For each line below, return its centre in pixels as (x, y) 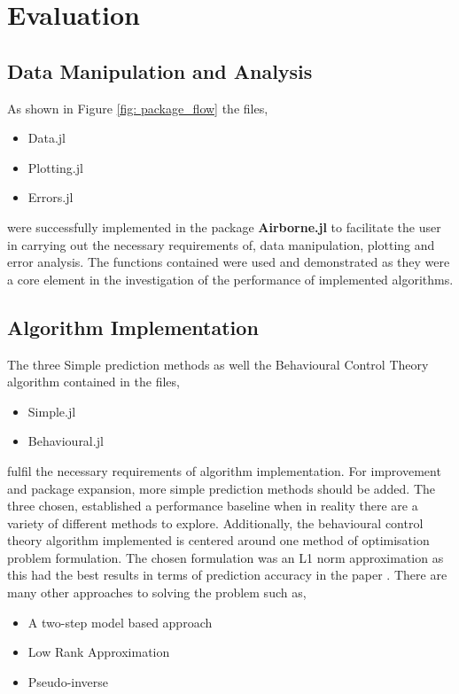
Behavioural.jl (66, 441)
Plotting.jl (55, 167)
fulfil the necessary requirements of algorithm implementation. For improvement (224, 470)
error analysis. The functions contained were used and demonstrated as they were (229, 262)
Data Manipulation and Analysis (160, 70)
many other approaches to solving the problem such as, (157, 593)
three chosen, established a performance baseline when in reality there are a (213, 506)
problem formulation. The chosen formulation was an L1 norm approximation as (226, 557)
